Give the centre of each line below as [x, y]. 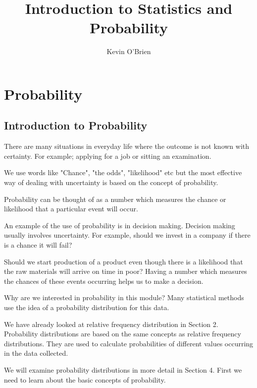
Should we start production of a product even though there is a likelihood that [124, 261]
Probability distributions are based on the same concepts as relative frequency [123, 334]
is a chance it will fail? [38, 245]
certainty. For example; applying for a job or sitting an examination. [108, 156]
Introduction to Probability [76, 125]
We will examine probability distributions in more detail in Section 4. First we [123, 369]
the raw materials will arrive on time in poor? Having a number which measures [126, 271]
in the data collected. [36, 353]
